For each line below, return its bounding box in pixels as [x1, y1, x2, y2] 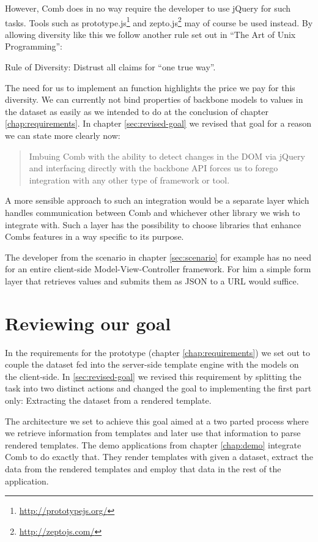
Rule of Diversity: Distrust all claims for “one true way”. [5, 61, 216, 73]
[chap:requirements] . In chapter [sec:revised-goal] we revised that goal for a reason [5, 117, 312, 130]
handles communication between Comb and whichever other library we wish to [5, 206, 300, 218]
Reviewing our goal [5, 310, 171, 335]
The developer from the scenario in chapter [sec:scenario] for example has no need [5, 250, 312, 263]
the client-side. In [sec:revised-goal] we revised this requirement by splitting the [5, 369, 301, 382]
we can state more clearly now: [5, 129, 120, 141]
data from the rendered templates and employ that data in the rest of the [5, 462, 281, 475]
